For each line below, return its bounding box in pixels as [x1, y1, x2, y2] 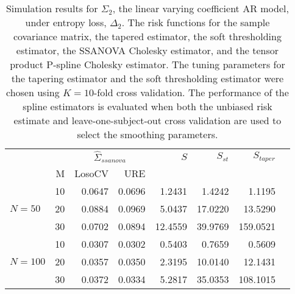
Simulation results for [5, 1, 98, 15]
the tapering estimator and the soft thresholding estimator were [11, 71, 284, 85]
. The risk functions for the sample [121, 15, 270, 29]
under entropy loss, [25, 15, 107, 29]
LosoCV [74, 166, 109, 181]
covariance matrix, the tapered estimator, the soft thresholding [13, 29, 282, 43]
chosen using [6, 85, 60, 99]
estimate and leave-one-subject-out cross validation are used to [13, 113, 282, 127]
